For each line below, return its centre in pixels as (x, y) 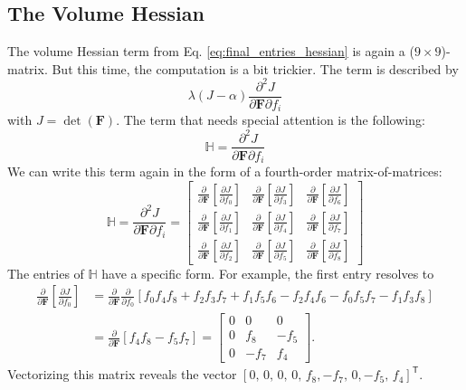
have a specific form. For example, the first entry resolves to (268, 273)
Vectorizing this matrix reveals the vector (122, 374)
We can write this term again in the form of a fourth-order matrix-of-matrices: (225, 171)
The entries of (46, 273)
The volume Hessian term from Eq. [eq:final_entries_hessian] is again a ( (211, 51)
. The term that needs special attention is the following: (271, 120)
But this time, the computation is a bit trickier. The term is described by (255, 68)
